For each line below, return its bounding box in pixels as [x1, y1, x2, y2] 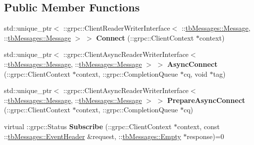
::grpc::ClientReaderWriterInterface [63, 23, 170, 33]
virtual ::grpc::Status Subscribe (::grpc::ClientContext [4, 121, 172, 131]
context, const [177, 121, 220, 131]
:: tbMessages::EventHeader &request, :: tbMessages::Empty [4, 131, 181, 141]
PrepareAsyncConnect [167, 95, 246, 105]
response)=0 [187, 131, 224, 141]
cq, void [183, 68, 207, 79]
